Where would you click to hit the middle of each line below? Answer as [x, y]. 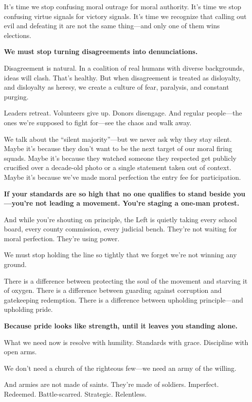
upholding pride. [28, 309]
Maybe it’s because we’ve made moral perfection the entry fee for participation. [123, 177]
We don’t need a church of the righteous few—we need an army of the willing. [120, 368]
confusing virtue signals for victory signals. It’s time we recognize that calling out [125, 16]
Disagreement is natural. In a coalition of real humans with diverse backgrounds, [124, 67]
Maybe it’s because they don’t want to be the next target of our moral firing [118, 148]
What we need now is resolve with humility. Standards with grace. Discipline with [126, 342]
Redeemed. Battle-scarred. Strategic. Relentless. [75, 394]
